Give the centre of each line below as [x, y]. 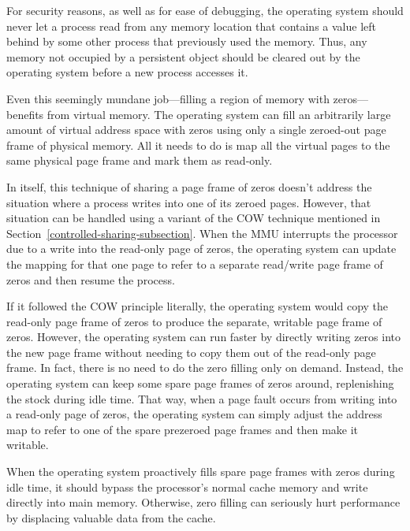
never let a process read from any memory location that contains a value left [191, 26]
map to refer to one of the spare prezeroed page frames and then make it [183, 429]
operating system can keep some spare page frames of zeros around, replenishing [200, 383]
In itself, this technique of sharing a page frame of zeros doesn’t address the [189, 186]
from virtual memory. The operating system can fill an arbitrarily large [219, 114]
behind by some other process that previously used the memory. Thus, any [187, 41]
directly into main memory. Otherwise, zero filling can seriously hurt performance [203, 502]
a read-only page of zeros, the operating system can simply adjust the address [194, 414]
